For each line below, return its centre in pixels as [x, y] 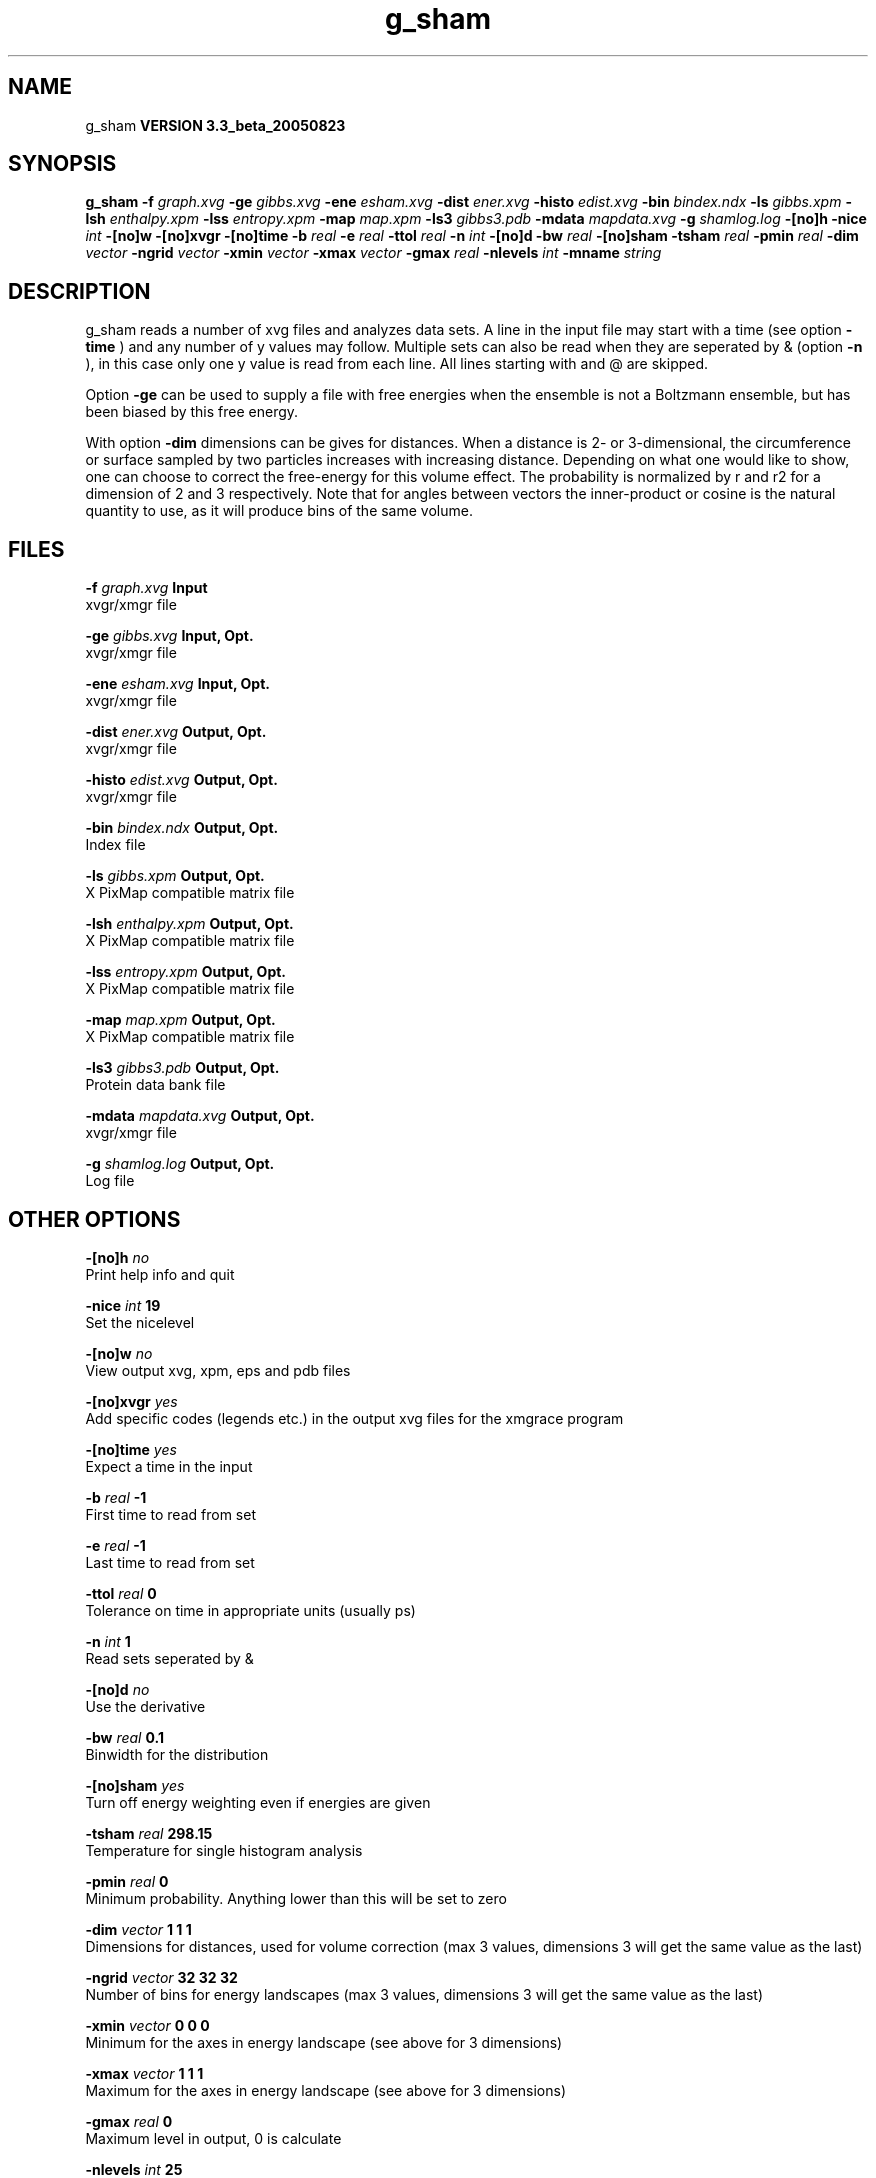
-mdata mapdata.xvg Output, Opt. [200, 1116]
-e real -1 [115, 1545]
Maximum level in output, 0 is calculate [213, 2138]
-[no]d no [117, 1689]
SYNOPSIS [62, 164]
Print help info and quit [160, 1274]
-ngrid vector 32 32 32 [161, 1977]
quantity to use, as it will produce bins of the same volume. [279, 511]
